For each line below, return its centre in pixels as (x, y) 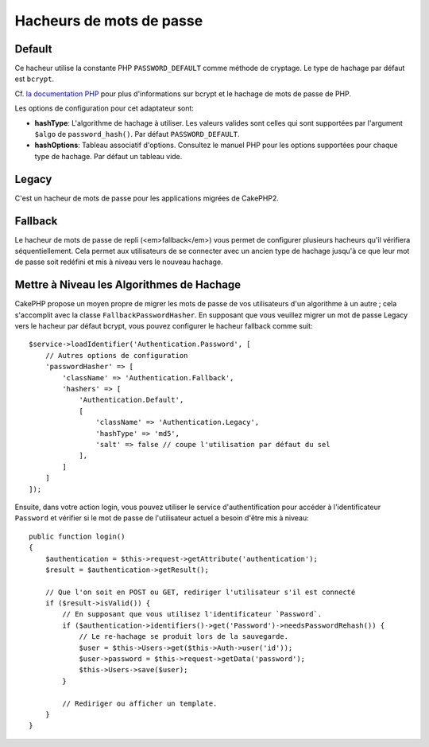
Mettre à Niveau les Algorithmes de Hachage (128, 285)
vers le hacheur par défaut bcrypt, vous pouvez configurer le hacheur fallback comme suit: (164, 326)
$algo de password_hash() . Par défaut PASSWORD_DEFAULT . (137, 134)
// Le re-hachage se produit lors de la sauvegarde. (184, 637)
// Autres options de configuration (116, 355)
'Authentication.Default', (131, 400)
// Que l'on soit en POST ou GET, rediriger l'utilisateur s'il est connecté (200, 592)
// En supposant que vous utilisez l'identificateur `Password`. (192, 614)
